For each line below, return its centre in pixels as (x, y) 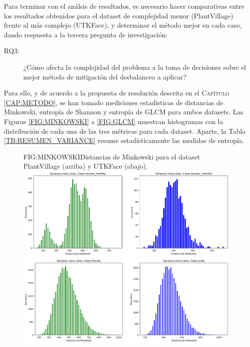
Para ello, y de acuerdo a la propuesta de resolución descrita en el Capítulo (117, 93)
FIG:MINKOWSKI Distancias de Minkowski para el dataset (112, 156)
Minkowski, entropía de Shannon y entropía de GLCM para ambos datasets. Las (124, 112)
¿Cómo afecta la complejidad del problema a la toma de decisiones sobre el (135, 67)
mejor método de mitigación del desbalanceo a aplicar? (105, 76)
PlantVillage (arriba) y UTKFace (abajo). (86, 166)
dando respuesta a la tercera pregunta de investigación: (86, 34)
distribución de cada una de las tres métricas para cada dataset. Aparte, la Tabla (125, 131)
